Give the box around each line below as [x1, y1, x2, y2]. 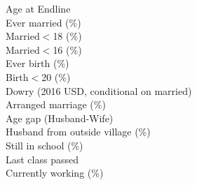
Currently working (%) [6, 165, 104, 180]
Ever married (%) [6, 15, 81, 29]
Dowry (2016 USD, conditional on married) [6, 83, 192, 98]
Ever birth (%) [6, 56, 69, 71]
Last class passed [6, 151, 79, 166]
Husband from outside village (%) [6, 124, 151, 139]
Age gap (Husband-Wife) [6, 110, 114, 125]
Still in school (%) [6, 138, 83, 152]
